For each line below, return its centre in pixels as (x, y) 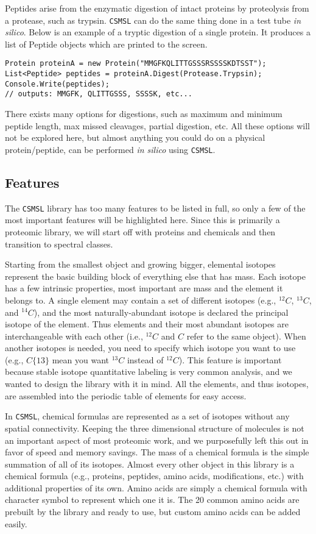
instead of (145, 359)
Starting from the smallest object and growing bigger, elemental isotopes (140, 264)
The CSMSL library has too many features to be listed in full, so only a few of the (155, 208)
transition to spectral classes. (59, 244)
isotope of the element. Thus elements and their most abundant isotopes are (147, 324)
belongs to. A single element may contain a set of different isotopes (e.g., (141, 300)
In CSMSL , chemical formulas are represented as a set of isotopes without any (147, 416)
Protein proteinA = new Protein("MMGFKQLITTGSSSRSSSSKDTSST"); (136, 64)
